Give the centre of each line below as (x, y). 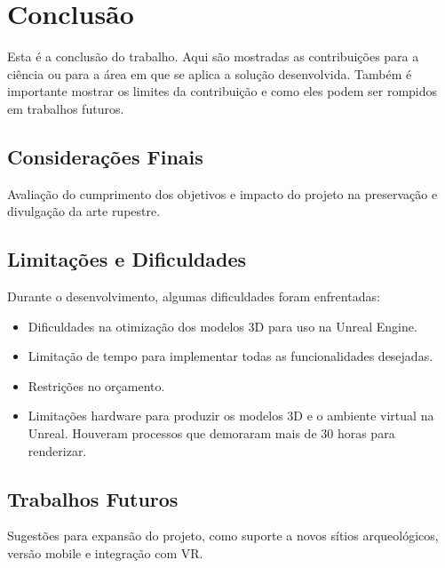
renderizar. (57, 450)
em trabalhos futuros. (66, 108)
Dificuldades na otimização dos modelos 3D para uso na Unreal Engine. (222, 326)
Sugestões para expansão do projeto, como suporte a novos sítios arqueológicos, (223, 536)
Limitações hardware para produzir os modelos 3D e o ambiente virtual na (231, 416)
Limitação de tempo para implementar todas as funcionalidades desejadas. (230, 356)
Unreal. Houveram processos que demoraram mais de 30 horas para (211, 433)
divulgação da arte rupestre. (84, 211)
